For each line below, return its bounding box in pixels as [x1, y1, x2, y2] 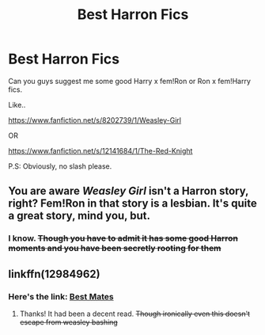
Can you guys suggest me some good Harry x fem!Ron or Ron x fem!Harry [8, 76, 252, 86]
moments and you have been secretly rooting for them [8, 243, 221, 254]
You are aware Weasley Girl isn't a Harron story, [8, 185, 249, 198]
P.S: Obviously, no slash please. [8, 161, 112, 171]
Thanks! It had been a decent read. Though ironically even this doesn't [19, 309, 251, 318]
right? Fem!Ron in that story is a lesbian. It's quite [8, 196, 257, 211]
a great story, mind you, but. [8, 209, 150, 223]
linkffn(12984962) [8, 267, 100, 280]
